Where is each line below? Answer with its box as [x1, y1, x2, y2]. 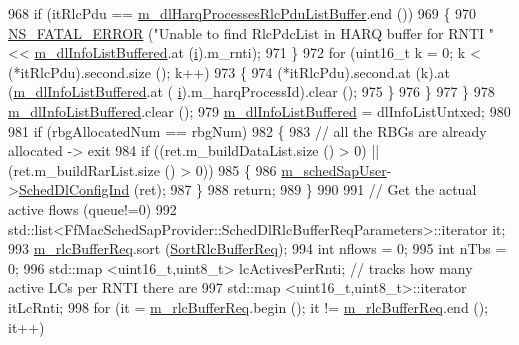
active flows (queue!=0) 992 [8, 198, 177, 219]
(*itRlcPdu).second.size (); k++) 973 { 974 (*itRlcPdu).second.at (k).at [8, 61, 451, 82]
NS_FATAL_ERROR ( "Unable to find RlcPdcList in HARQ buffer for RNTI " [8, 22, 495, 43]
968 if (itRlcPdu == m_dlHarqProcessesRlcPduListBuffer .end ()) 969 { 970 [8, 3, 477, 23]
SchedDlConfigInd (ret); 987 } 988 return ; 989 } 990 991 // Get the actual [18, 179, 477, 200]
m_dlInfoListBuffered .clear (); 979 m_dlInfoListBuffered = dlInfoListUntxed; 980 [8, 100, 511, 121]
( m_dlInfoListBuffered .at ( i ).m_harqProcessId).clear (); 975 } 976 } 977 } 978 [8, 81, 495, 102]
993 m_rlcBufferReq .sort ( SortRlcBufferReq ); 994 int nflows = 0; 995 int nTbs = [8, 238, 507, 259]
